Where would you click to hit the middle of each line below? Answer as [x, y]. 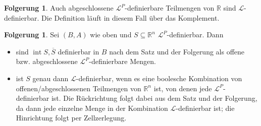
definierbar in [79, 51]
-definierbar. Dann [195, 35]
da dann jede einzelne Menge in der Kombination [92, 108]
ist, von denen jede [183, 88]
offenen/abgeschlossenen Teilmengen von [79, 88]
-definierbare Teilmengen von [170, 8]
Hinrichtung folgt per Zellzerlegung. [71, 118]
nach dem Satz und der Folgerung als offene [177, 51]
